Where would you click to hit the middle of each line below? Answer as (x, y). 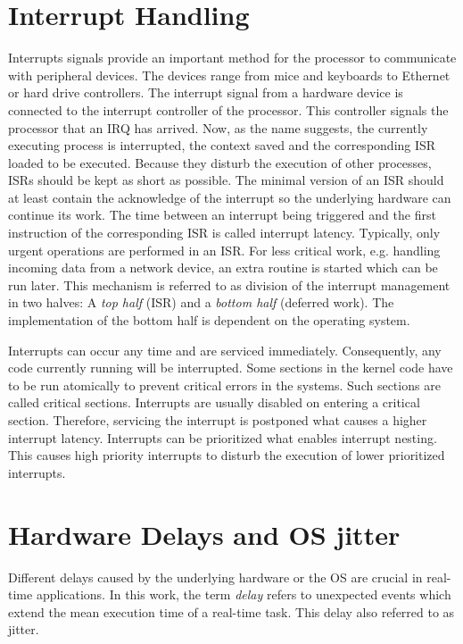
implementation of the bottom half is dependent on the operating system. (209, 320)
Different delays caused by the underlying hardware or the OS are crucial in (215, 577)
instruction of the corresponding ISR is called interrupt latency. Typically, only (224, 233)
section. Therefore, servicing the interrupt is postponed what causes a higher (218, 420)
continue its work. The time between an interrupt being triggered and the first (222, 215)
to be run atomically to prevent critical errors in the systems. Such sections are (224, 385)
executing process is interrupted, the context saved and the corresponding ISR (222, 145)
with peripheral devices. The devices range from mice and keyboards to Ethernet (229, 75)
